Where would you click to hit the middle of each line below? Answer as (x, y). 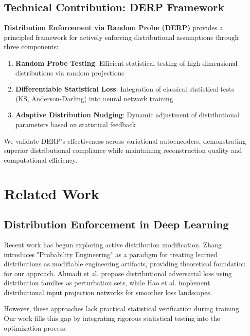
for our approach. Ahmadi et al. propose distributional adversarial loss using (118, 273)
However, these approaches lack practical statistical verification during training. (123, 308)
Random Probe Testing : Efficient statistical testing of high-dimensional (126, 63)
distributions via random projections (70, 72)
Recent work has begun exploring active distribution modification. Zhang (113, 244)
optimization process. (36, 327)
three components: (31, 47)
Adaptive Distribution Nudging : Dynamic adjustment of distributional (127, 115)
